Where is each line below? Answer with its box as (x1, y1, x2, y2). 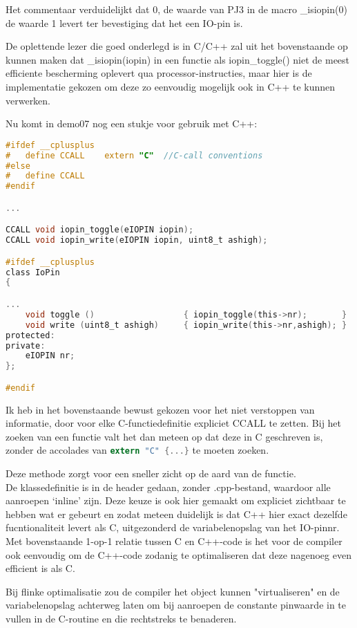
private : (6, 340, 46, 351)
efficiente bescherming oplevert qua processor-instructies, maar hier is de (6, 66, 312, 80)
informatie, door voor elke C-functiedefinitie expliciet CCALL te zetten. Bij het (6, 416, 342, 430)
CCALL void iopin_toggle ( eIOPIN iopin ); (6, 225, 194, 235)
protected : (6, 330, 55, 340)
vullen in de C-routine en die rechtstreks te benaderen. (6, 611, 237, 626)
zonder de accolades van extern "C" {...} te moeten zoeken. (6, 443, 269, 457)
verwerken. (6, 93, 51, 107)
